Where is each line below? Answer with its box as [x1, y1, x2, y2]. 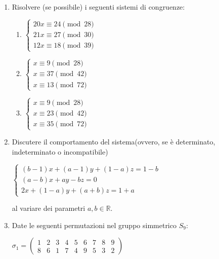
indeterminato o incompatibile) [12, 146, 108, 157]
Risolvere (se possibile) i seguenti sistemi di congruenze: [12, 2, 185, 12]
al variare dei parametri [12, 203, 85, 213]
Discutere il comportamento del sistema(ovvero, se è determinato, [12, 136, 215, 147]
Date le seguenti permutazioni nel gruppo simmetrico [12, 219, 177, 230]
